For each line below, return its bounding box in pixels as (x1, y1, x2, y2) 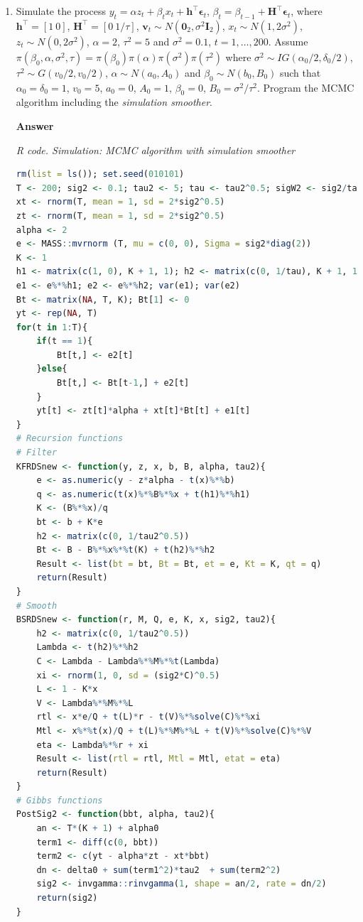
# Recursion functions (16, 433, 124, 444)
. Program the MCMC (256, 80, 354, 94)
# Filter (16, 448, 58, 458)
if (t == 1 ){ (36, 336, 93, 347)
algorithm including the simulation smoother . (16, 94, 212, 109)
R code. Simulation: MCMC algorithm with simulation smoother (16, 142, 296, 157)
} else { (36, 364, 67, 374)
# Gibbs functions (16, 795, 103, 806)
